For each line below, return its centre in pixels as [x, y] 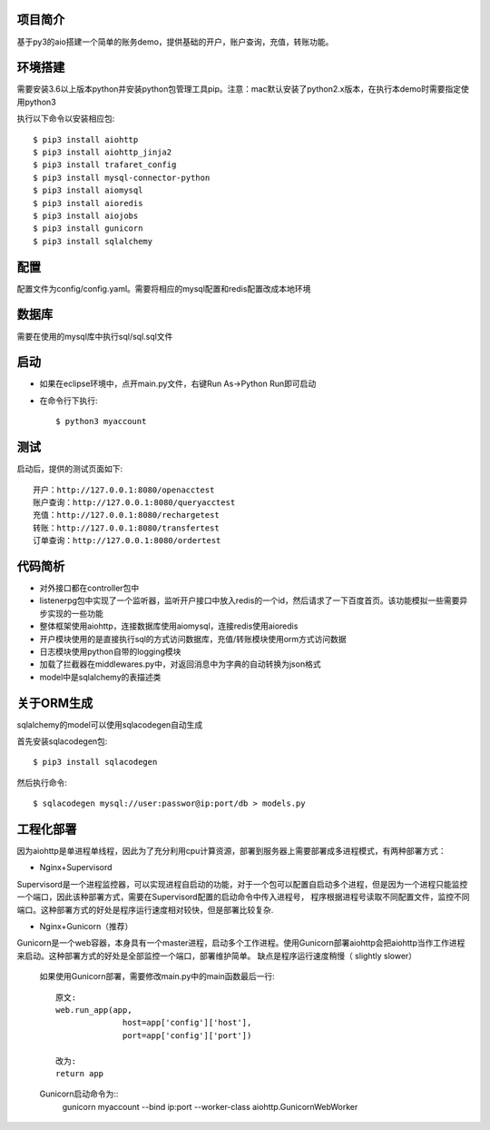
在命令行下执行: [69, 401]
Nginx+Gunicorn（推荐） [86, 927]
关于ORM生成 [55, 703]
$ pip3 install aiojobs [86, 215]
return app [80, 1073]
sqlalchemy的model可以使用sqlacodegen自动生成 [110, 724]
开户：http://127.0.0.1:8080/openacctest [124, 490]
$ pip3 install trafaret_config [105, 165]
